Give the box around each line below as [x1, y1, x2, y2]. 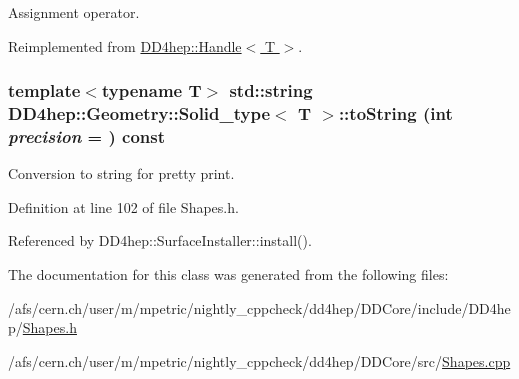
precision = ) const [8, 123, 165, 148]
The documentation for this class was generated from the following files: [8, 264, 449, 285]
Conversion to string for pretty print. [8, 163, 235, 184]
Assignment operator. [8, 2, 140, 22]
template [8, 78, 81, 103]
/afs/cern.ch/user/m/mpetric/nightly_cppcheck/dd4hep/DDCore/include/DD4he [8, 297, 511, 318]
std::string [229, 78, 313, 103]
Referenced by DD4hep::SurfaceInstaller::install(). [8, 230, 312, 251]
